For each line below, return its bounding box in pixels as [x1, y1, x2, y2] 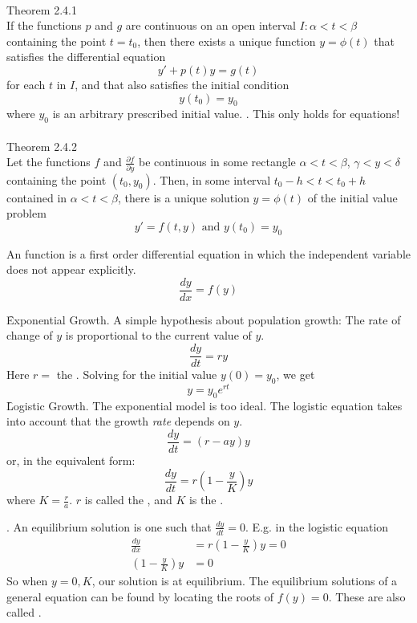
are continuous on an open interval [125, 17, 296, 34]
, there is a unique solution [118, 189, 249, 206]
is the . [188, 491, 224, 508]
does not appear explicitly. [6, 261, 136, 278]
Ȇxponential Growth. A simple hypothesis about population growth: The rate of [6, 311, 401, 328]
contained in [6, 189, 67, 206]
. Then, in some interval [152, 171, 271, 188]
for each [6, 75, 46, 92]
